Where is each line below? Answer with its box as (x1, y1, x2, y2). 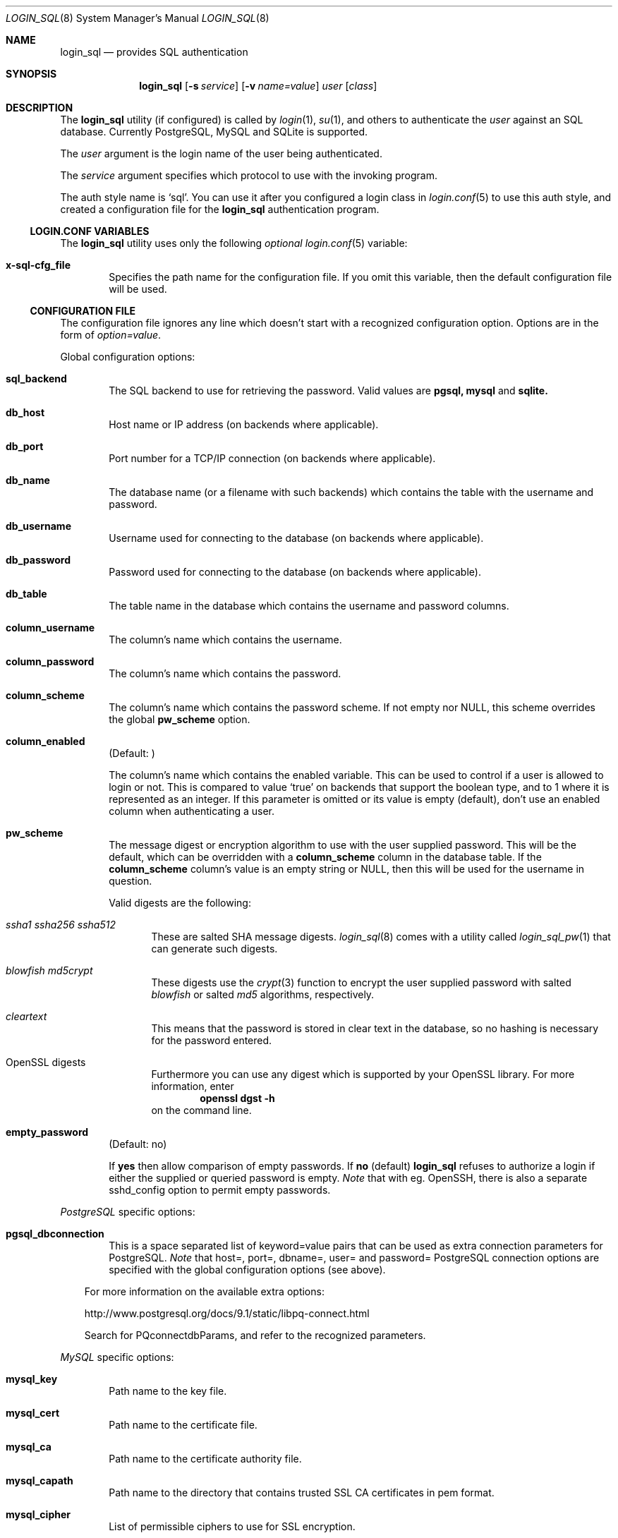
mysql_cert (6, 1407, 60, 1419)
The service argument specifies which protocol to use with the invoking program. (60, 169, 437, 181)
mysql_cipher (6, 1508, 71, 1520)
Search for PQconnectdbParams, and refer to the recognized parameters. (84, 1329, 426, 1341)
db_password (6, 554, 71, 566)
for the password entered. (151, 1034, 272, 1046)
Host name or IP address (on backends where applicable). (109, 418, 379, 430)
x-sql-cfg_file (6, 259, 71, 271)
